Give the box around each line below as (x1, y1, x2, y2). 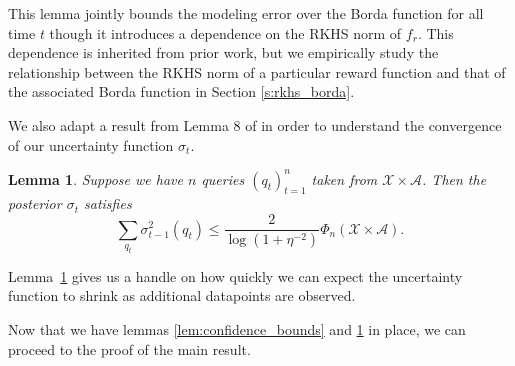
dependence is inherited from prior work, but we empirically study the (8, 42, 439, 63)
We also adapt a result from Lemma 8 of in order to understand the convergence (8, 114, 502, 135)
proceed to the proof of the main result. (8, 338, 251, 359)
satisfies (84, 193, 132, 214)
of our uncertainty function (8, 134, 174, 155)
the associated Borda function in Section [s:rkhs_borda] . (8, 81, 355, 102)
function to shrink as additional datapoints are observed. (8, 285, 356, 306)
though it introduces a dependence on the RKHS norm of (49, 22, 402, 43)
